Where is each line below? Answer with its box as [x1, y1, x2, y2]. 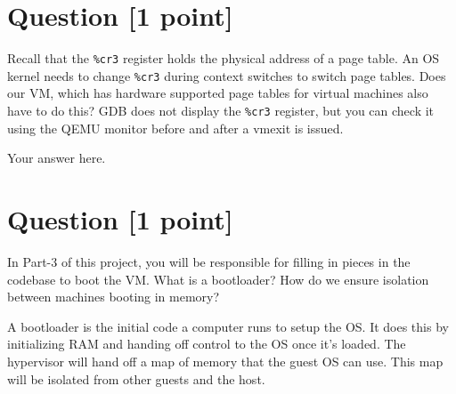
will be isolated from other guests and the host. [7, 369, 265, 388]
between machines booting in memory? [7, 287, 220, 306]
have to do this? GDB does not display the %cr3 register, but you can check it [7, 101, 435, 120]
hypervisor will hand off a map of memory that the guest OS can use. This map [7, 351, 444, 370]
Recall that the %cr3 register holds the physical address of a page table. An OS [7, 49, 440, 68]
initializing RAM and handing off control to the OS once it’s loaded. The [7, 334, 406, 353]
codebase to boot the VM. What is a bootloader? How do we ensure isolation [7, 269, 429, 288]
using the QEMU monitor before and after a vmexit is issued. [7, 118, 344, 137]
